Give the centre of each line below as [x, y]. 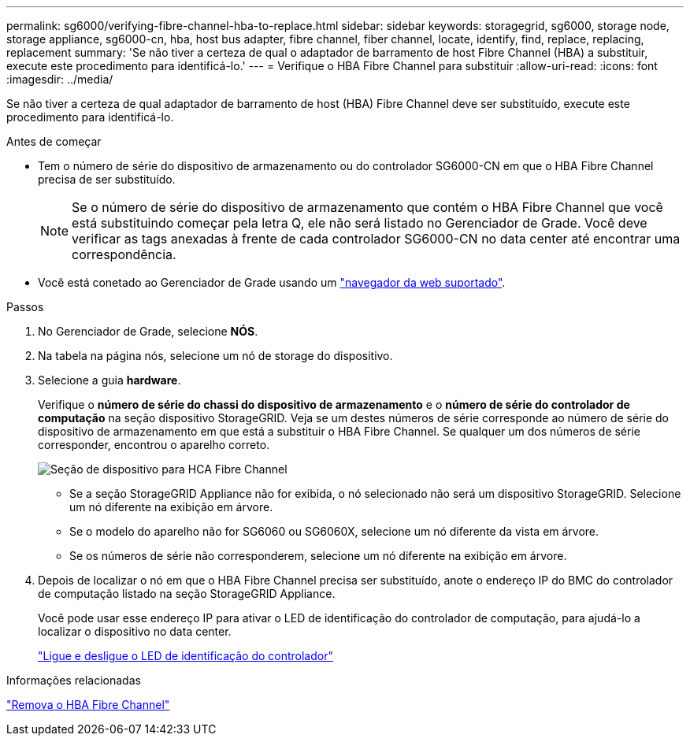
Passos [25, 307]
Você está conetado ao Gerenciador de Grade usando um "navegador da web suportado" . [272, 282]
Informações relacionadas [74, 680]
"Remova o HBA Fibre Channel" [88, 705]
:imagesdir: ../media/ [60, 79]
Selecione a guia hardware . [109, 380]
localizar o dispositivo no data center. [135, 631]
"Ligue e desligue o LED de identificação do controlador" [185, 656]
